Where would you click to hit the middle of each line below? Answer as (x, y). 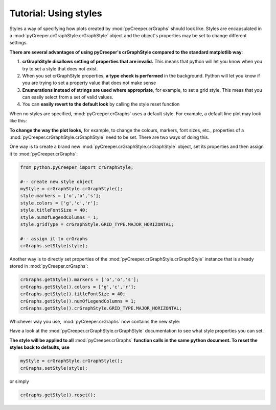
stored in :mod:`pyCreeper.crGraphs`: (49, 266)
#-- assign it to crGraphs (54, 239)
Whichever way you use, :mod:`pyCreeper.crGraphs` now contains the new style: (95, 321)
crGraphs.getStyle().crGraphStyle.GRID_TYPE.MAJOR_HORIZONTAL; (101, 308)
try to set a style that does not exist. (60, 68)
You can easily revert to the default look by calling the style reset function (101, 104)
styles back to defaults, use (40, 347)
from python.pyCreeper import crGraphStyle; (77, 167)
